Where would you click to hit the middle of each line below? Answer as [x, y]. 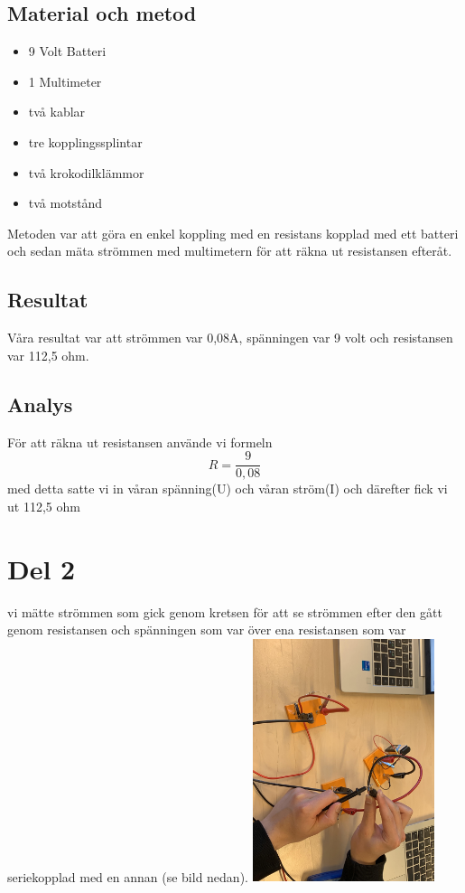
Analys [40, 404]
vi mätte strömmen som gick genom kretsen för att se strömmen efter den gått [225, 611]
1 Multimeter [65, 81]
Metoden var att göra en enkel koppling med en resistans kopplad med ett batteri [233, 233]
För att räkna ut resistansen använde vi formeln [140, 442]
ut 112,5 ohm [44, 506]
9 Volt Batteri [67, 51]
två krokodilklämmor [86, 172]
